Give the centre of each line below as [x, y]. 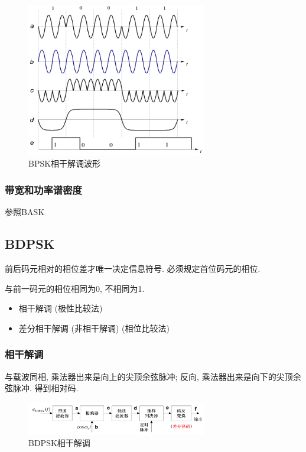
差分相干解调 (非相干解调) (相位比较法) [94, 328]
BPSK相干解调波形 [65, 163]
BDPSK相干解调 [59, 443]
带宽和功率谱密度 [43, 189]
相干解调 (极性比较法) [61, 308]
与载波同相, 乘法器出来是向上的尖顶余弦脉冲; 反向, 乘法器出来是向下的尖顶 [149, 376]
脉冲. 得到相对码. [45, 388]
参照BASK [25, 212]
